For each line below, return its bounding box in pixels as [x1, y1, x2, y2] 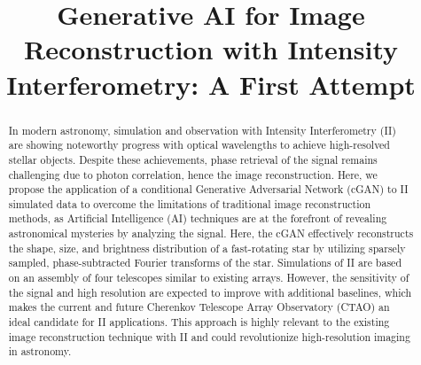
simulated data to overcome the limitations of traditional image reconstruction [8, 196, 371, 211]
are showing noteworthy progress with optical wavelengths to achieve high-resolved [8, 137, 390, 152]
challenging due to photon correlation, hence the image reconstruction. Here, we [8, 167, 378, 182]
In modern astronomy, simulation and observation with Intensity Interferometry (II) [8, 122, 396, 137]
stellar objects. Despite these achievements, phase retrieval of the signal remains [8, 151, 378, 167]
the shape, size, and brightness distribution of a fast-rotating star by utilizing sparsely [8, 240, 406, 255]
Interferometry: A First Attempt [6, 66, 416, 102]
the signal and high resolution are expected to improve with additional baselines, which [8, 284, 412, 299]
